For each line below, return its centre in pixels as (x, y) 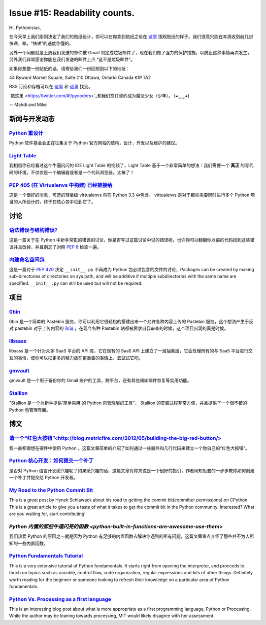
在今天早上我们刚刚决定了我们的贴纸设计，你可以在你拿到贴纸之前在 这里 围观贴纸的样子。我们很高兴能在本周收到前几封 (131, 36)
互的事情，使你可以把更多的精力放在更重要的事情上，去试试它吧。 (76, 358)
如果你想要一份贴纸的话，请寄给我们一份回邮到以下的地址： (69, 69)
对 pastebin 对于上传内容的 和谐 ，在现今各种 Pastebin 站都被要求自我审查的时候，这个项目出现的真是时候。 (119, 328)
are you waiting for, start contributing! (47, 514)
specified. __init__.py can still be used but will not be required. (76, 283)
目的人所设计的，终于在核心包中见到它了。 (52, 202)
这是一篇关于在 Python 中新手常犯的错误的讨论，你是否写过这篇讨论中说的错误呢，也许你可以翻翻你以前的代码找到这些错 (132, 240)
